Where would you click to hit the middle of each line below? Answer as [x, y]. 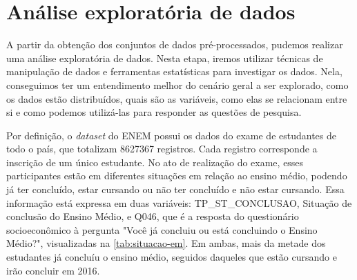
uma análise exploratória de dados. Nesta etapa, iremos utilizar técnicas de [165, 58]
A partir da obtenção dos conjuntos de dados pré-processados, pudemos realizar [175, 44]
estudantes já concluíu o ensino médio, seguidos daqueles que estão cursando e [172, 257]
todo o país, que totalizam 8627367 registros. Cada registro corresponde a [162, 149]
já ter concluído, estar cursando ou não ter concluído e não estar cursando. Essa [175, 189]
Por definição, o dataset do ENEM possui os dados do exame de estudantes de [172, 135]
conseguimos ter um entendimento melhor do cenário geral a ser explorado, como [177, 84]
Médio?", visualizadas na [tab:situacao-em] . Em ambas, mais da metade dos [166, 243]
